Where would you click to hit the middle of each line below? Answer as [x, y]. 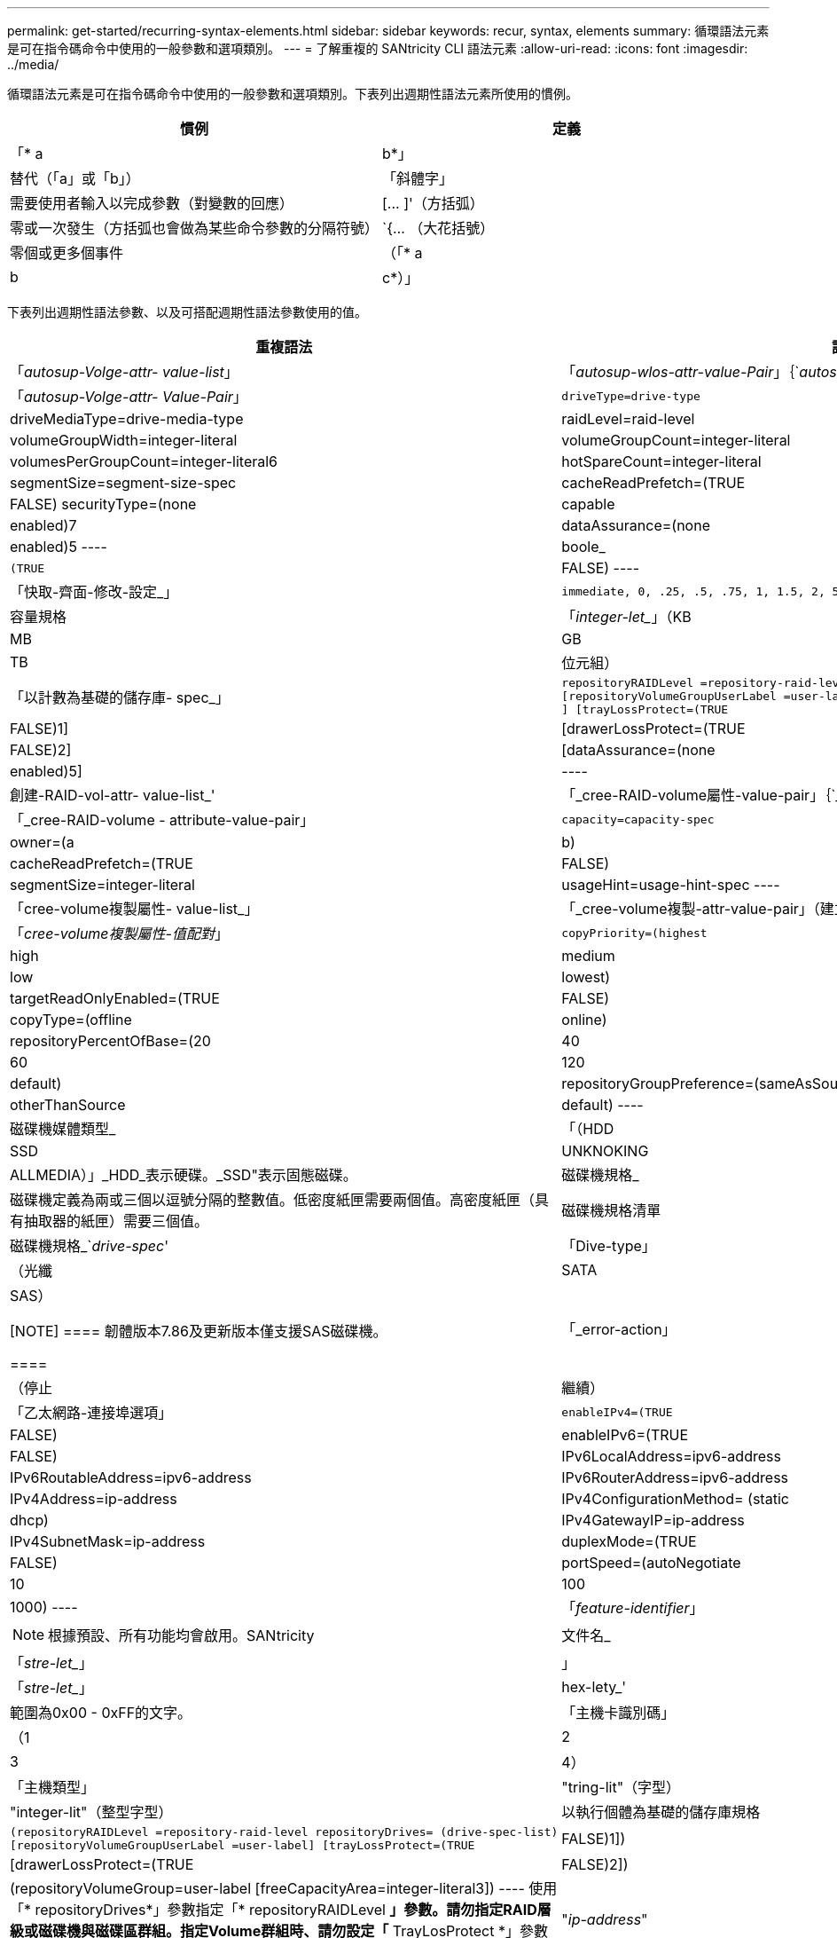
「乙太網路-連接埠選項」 [91, 1413]
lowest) [586, 977]
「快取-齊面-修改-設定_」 [94, 592]
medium [588, 956]
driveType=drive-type [631, 396]
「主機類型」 [53, 1787]
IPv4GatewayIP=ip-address [653, 1520]
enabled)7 [43, 525]
